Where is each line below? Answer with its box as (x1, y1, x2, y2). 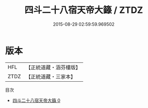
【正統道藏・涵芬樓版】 (25, 64, 81, 71)
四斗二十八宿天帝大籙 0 (12, 97, 61, 103)
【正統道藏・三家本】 (25, 73, 76, 80)
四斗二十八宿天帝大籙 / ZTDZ (24, 4, 144, 16)
